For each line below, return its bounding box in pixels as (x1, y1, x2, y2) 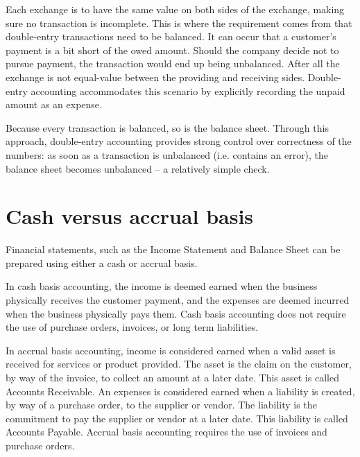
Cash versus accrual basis (6, 202, 254, 230)
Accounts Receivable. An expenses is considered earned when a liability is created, (6, 383, 355, 398)
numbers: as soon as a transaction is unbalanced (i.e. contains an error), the (6, 147, 329, 162)
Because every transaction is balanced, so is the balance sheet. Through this (6, 120, 329, 135)
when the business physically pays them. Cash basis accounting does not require (6, 306, 346, 320)
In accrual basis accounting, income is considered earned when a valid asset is (6, 343, 336, 357)
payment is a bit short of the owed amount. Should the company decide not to (6, 42, 339, 57)
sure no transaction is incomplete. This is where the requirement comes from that (6, 15, 352, 30)
